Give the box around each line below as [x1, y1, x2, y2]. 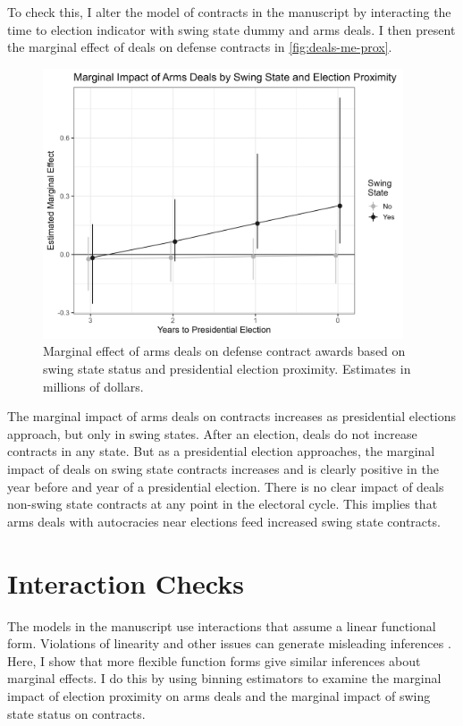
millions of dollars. [43, 376, 144, 395]
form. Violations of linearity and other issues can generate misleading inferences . [7, 634, 451, 653]
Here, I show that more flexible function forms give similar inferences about [7, 651, 421, 670]
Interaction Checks [7, 564, 244, 601]
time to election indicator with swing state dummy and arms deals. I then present [7, 20, 456, 38]
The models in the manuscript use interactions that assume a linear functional [7, 616, 436, 635]
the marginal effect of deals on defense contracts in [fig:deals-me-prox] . [7, 38, 392, 56]
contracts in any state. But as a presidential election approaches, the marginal [7, 442, 435, 460]
